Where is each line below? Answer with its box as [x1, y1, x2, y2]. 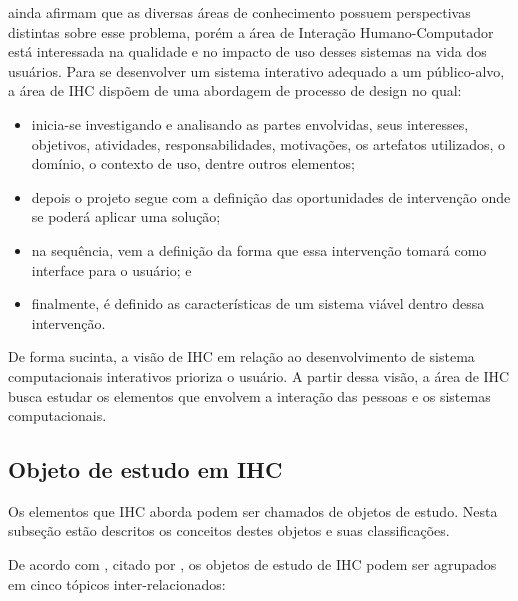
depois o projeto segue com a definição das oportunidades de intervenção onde [31, 186, 511, 207]
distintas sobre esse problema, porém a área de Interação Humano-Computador [8, 21, 494, 42]
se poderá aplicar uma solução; [31, 206, 221, 227]
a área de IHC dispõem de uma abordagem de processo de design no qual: [8, 80, 462, 101]
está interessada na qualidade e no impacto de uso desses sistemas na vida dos [8, 41, 487, 62]
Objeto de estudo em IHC [8, 454, 283, 485]
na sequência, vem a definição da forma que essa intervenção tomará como [31, 239, 487, 260]
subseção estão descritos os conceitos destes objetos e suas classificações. [8, 520, 450, 541]
